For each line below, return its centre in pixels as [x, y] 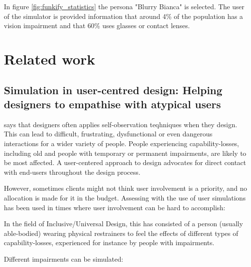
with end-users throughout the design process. [72, 172]
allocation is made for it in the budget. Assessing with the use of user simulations [125, 197]
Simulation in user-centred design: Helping [113, 90]
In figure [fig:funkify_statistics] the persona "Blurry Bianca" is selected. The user [124, 6]
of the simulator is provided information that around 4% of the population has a [124, 16]
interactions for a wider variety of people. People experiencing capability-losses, [122, 143]
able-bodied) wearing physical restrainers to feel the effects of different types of [121, 233]
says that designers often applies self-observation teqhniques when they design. [121, 124]
